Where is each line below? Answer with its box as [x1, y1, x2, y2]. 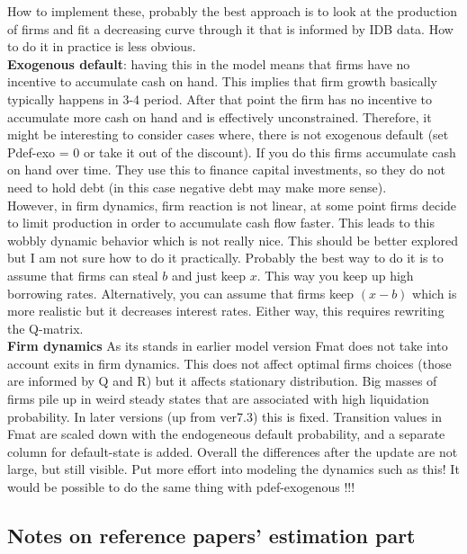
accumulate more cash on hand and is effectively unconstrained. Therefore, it [7, 107, 432, 126]
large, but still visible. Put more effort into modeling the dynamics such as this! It [7, 460, 460, 478]
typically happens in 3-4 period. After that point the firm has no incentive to [7, 89, 433, 108]
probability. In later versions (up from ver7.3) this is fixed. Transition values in [7, 407, 442, 425]
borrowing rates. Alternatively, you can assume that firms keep [7, 283, 355, 302]
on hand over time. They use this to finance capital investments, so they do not [7, 160, 445, 179]
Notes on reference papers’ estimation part [7, 522, 416, 550]
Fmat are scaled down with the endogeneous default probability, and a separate [7, 424, 445, 443]
